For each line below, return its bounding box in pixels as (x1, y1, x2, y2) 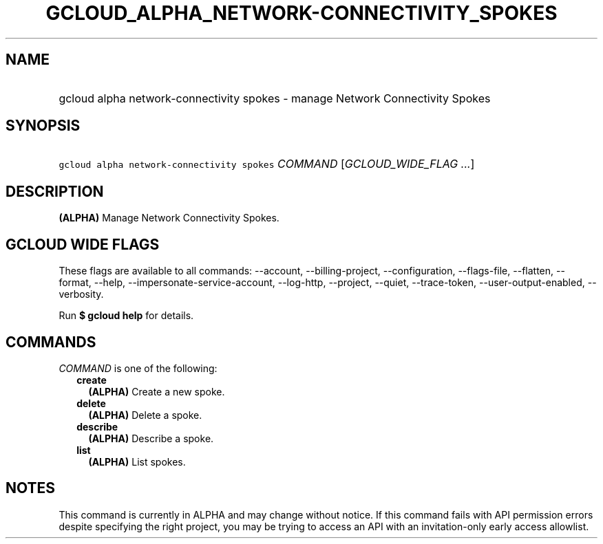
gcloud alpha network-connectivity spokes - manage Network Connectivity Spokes (59, 91, 491, 105)
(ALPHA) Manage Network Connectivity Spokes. (59, 212, 279, 224)
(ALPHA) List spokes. (88, 455, 186, 468)
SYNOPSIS (6, 117, 81, 135)
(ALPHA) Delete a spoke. (88, 409, 202, 421)
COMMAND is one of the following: (59, 362, 218, 374)
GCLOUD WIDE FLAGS (6, 235, 160, 253)
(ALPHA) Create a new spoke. (88, 385, 225, 398)
